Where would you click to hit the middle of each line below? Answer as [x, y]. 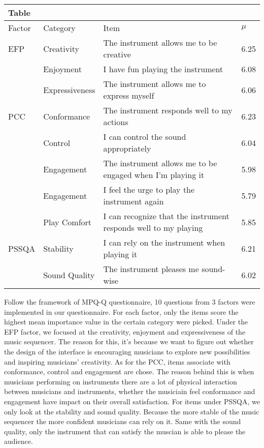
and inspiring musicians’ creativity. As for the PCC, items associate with [117, 361]
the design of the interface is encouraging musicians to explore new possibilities [127, 351]
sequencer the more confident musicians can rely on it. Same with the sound [123, 421]
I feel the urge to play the [149, 189]
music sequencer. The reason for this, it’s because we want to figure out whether [129, 341]
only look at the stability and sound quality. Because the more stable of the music [132, 411]
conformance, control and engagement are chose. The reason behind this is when [129, 371]
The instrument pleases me [151, 269]
